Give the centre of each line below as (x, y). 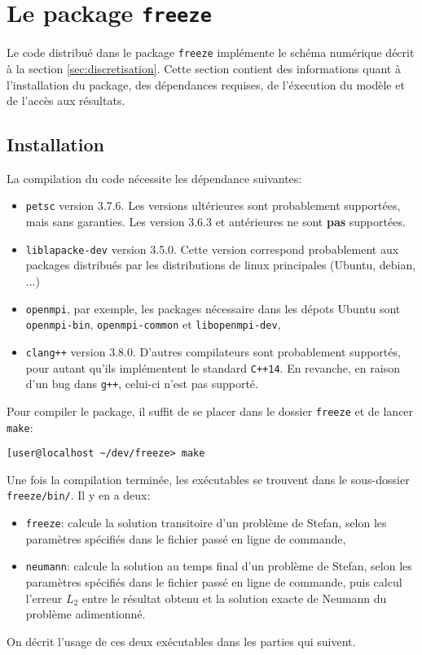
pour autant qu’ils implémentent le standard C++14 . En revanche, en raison (213, 367)
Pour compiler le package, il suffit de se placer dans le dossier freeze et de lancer (210, 410)
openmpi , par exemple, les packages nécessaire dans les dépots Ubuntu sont (213, 308)
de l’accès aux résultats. (66, 100)
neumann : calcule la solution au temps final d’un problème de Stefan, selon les (219, 566)
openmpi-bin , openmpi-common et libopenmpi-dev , (153, 324)
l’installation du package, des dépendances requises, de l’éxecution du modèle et (206, 84)
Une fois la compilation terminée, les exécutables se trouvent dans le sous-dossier (208, 479)
